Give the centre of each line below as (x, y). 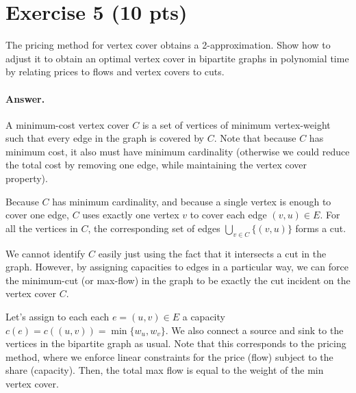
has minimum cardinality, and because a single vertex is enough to (192, 201)
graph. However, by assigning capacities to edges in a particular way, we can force (177, 267)
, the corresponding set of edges (154, 228)
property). (27, 178)
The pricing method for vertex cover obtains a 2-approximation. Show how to (168, 45)
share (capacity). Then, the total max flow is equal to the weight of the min (165, 370)
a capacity (204, 317)
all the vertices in (42, 228)
